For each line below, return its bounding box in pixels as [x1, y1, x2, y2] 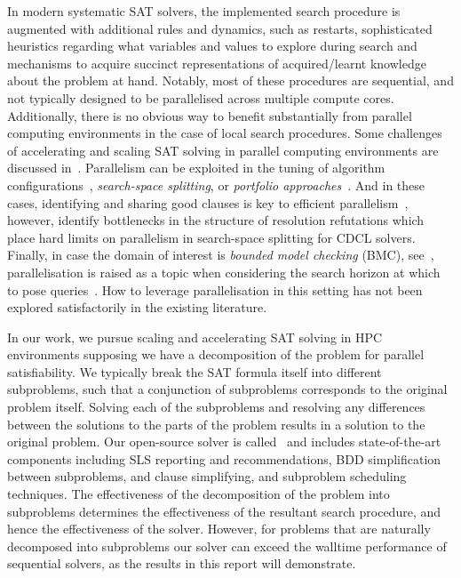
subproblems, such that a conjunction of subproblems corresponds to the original [7, 380, 448, 398]
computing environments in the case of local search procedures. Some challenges [7, 124, 442, 142]
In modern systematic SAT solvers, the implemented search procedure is [7, 2, 401, 20]
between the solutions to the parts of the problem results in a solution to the [7, 414, 425, 433]
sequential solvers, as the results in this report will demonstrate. [7, 554, 356, 573]
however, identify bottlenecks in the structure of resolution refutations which [7, 211, 425, 229]
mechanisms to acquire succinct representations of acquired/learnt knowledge [7, 53, 426, 72]
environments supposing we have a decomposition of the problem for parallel [7, 345, 425, 364]
